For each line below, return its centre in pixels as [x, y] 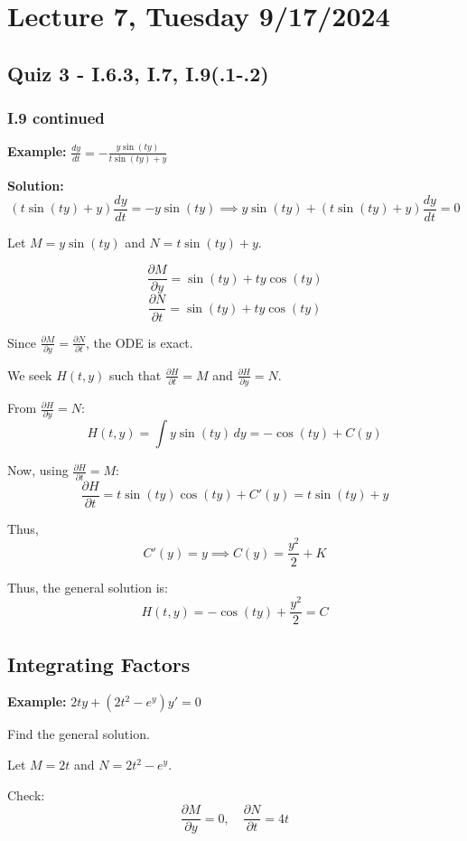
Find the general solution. [79, 734]
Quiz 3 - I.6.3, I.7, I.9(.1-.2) [138, 73]
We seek [30, 374]
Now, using [38, 470]
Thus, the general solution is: [88, 587]
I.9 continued [56, 118]
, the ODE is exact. [140, 342]
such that [135, 374]
